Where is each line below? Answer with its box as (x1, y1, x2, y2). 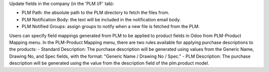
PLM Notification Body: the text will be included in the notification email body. (21, 16, 181, 22)
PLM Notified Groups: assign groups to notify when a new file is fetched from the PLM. (21, 24, 200, 30)
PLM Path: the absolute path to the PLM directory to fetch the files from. (21, 10, 169, 16)
